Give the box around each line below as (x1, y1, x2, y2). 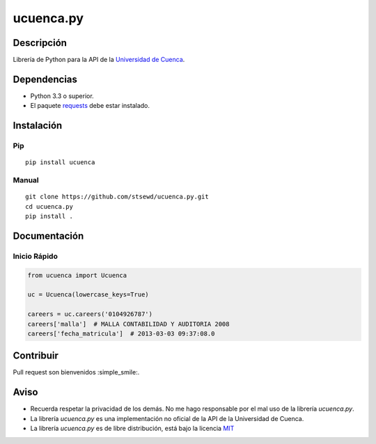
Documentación (13, 230, 84, 241)
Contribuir (13, 350, 59, 362)
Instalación (13, 120, 63, 132)
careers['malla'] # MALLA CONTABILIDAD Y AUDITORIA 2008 (27, 320, 230, 328)
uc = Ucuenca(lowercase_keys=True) (27, 291, 149, 299)
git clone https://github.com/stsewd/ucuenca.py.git (25, 193, 209, 201)
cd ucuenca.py (25, 203, 73, 210)
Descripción (13, 37, 68, 49)
